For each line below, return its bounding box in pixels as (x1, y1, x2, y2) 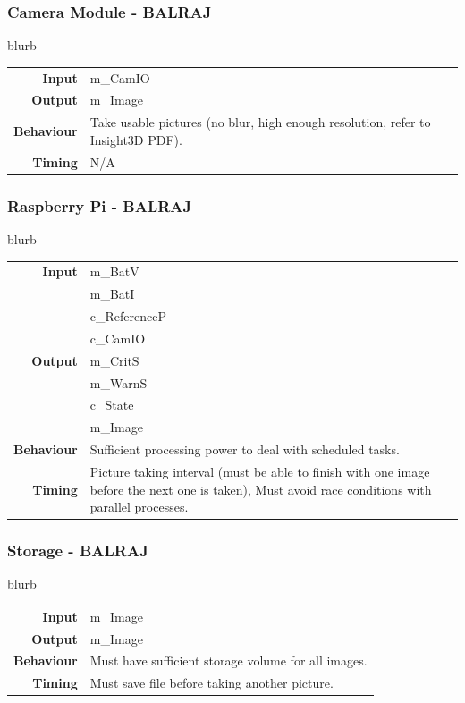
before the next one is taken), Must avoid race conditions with (89, 479, 432, 498)
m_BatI (89, 284, 135, 303)
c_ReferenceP (89, 307, 166, 326)
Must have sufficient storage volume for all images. (89, 651, 368, 670)
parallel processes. (89, 497, 189, 516)
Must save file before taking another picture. (89, 673, 334, 692)
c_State (89, 395, 134, 414)
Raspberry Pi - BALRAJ (7, 194, 192, 216)
